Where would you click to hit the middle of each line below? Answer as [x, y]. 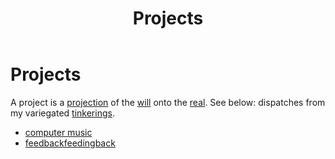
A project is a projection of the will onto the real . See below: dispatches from [168, 102]
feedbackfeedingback [70, 143]
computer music [58, 132]
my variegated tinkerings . [62, 113]
